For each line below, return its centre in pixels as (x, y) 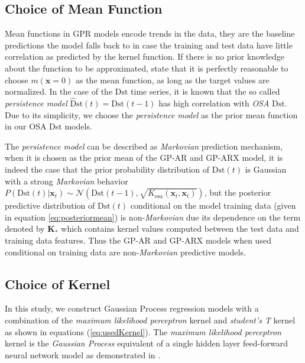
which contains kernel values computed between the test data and (180, 229)
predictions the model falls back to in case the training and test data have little (149, 45)
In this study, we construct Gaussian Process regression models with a (132, 308)
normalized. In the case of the (59, 91)
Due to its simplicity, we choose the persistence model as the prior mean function (151, 114)
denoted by (25, 229)
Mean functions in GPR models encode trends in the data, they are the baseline (150, 33)
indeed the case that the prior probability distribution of (107, 169)
